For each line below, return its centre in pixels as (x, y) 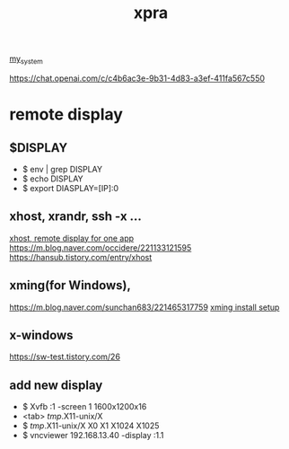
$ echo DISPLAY (53, 179)
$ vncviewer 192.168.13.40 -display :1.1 (93, 436)
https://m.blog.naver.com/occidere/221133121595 (101, 247)
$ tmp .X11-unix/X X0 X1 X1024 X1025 (91, 426)
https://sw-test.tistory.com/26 (65, 357)
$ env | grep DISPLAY (62, 169)
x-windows (41, 335)
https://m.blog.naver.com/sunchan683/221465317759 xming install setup (144, 307)
